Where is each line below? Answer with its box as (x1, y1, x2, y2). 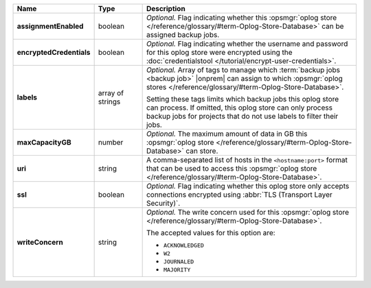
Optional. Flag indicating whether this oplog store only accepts (146, 182, 350, 191)
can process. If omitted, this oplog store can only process (146, 103, 333, 112)
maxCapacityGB (16, 138, 71, 147)
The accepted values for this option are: (146, 228, 276, 237)
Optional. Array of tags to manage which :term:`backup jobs (146, 65, 340, 75)
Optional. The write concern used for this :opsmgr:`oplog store (146, 208, 350, 217)
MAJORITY (163, 266, 191, 274)
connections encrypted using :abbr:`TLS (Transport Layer (146, 190, 333, 199)
